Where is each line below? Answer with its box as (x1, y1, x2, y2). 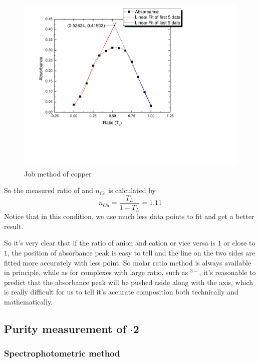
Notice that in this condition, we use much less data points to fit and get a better (4, 211, 254, 221)
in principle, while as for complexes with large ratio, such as (4, 267, 188, 277)
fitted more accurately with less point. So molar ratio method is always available (4, 257, 251, 267)
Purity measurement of (4, 320, 126, 336)
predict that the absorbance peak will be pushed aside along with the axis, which (4, 276, 253, 287)
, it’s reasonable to (199, 267, 256, 277)
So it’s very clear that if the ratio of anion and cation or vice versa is (4, 237, 215, 248)
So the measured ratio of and (4, 185, 93, 195)
